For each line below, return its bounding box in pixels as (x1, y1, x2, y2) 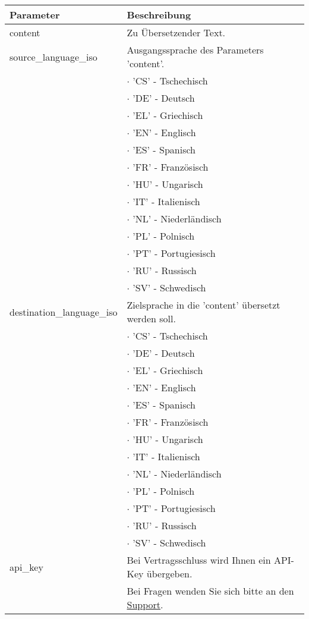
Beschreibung (127, 8, 191, 21)
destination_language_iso (10, 304, 118, 319)
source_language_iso (10, 49, 97, 64)
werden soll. (127, 312, 176, 325)
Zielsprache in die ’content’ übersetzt (127, 298, 280, 312)
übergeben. (146, 567, 193, 580)
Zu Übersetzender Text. (127, 26, 226, 39)
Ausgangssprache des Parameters (127, 43, 264, 56)
